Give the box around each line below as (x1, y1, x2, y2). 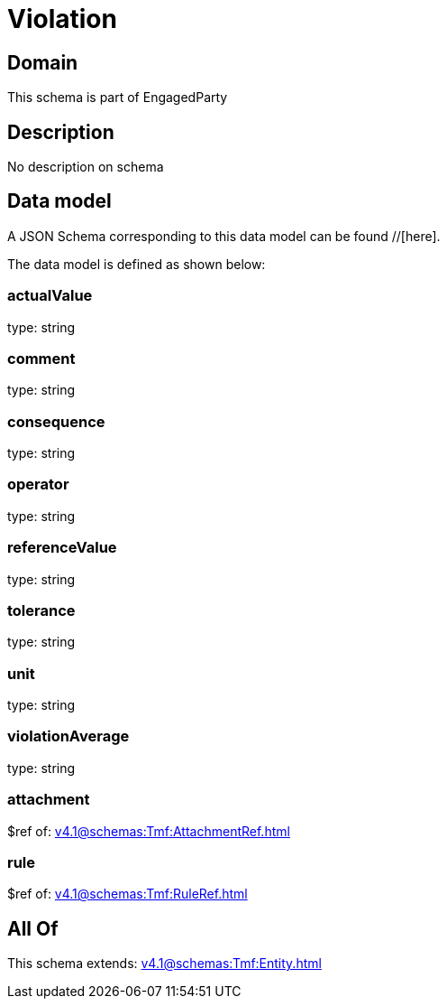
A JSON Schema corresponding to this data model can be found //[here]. (7, 228, 441, 244)
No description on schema (7, 159, 164, 175)
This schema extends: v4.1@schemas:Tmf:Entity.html (7, 955, 322, 972)
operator (7, 475, 69, 494)
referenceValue (7, 538, 117, 557)
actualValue (7, 286, 93, 305)
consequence (7, 412, 105, 431)
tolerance (7, 601, 76, 619)
